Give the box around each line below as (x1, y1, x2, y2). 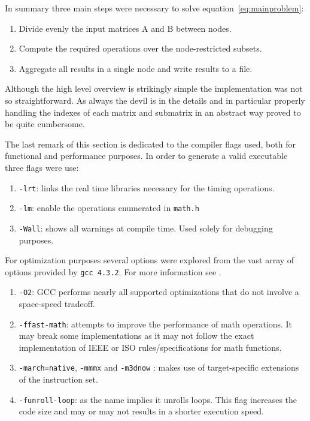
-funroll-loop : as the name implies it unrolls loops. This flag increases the (19, 393, 297, 405)
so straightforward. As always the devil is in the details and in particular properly (5, 94, 305, 106)
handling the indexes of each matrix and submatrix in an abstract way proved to (5, 106, 301, 118)
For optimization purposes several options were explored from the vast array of (5, 254, 294, 266)
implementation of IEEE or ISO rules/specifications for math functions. (19, 341, 282, 353)
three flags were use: (5, 161, 79, 173)
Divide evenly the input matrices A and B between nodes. (19, 22, 232, 34)
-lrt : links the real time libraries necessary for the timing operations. (19, 181, 275, 194)
